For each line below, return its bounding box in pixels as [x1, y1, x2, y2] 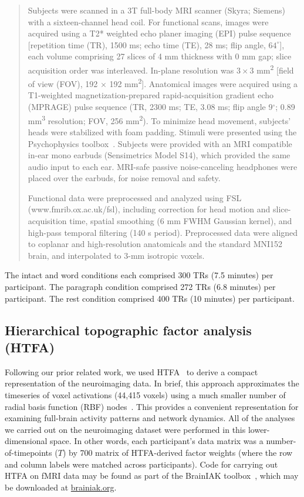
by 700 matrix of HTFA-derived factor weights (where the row [68, 446, 293, 458]
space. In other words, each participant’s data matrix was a [50, 435, 264, 447]
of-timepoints [5, 446, 52, 458]
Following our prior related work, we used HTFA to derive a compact [5, 365, 258, 378]
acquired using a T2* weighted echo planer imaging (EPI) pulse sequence [28, 27, 291, 39]
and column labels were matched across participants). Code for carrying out [5, 458, 278, 470]
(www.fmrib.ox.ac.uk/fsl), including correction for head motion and [28, 203, 271, 215]
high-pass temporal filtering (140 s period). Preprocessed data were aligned [28, 226, 298, 238]
